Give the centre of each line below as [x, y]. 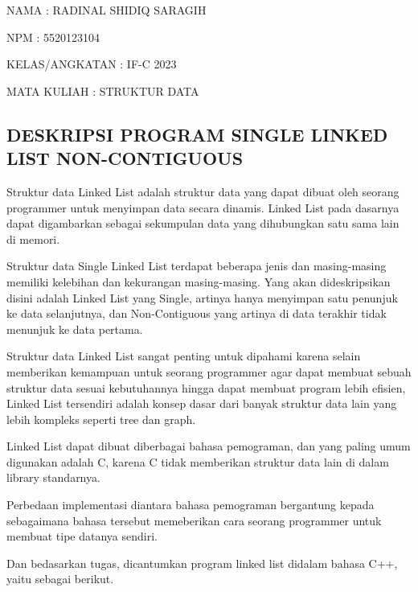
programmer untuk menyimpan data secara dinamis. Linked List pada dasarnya [203, 207]
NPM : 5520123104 [53, 37]
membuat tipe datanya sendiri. [82, 536]
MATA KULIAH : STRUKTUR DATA [103, 90]
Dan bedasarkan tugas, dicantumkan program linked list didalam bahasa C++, [202, 563]
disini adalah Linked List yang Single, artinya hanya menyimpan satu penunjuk [202, 297]
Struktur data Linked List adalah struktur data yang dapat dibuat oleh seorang [203, 191]
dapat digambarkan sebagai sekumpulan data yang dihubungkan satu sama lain [203, 223]
